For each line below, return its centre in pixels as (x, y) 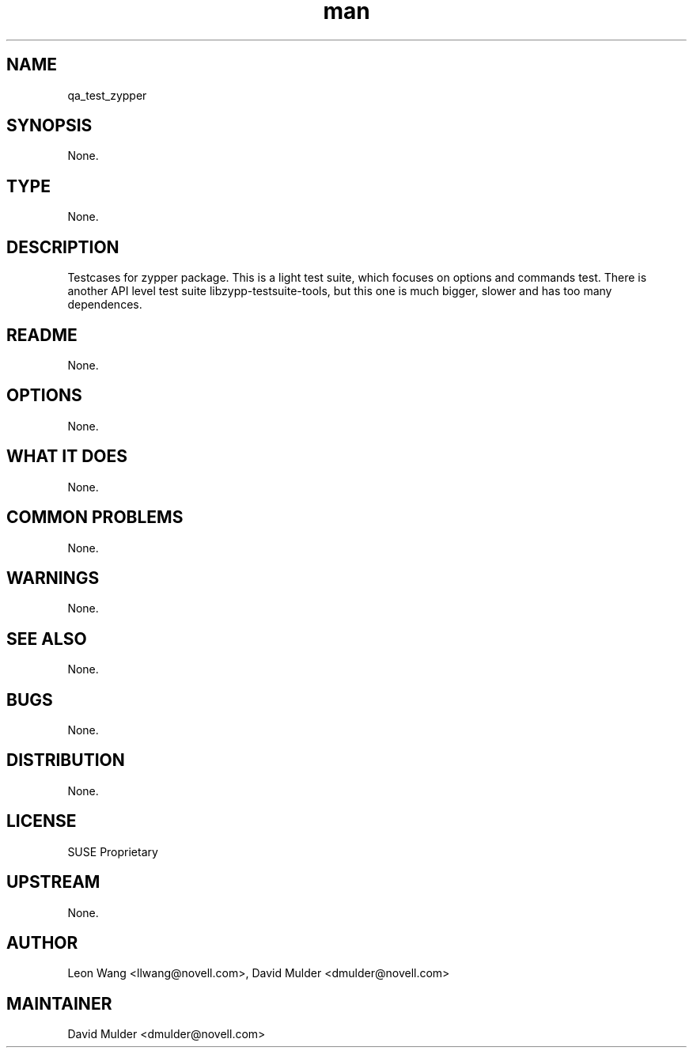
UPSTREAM (53, 882)
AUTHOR (42, 942)
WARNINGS (53, 578)
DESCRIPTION (63, 247)
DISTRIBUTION (66, 760)
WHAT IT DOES (67, 457)
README (42, 335)
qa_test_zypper (107, 95)
